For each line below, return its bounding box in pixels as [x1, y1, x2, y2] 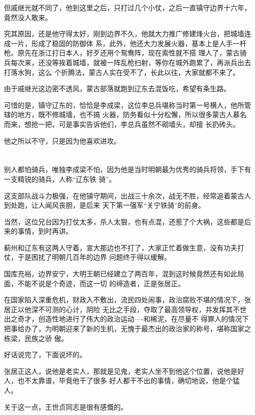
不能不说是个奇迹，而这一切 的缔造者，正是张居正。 [17, 278, 185, 288]
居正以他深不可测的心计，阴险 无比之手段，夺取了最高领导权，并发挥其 [4, 304, 233, 314]
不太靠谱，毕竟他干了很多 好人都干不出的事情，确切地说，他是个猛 [24, 375, 240, 386]
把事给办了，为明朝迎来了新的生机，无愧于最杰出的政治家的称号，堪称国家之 [4, 323, 251, 334]
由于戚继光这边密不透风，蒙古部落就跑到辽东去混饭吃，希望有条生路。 [4, 83, 230, 94]
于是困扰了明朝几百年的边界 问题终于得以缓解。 [17, 252, 171, 262]
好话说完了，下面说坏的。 [4, 349, 86, 360]
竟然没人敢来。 [4, 12, 52, 22]
